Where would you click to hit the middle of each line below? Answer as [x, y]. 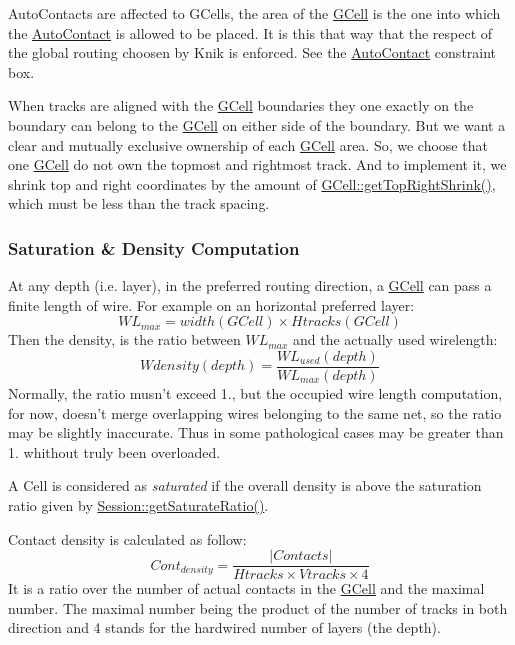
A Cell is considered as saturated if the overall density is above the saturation [245, 485]
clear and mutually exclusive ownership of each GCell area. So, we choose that [248, 144]
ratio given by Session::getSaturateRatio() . [138, 504]
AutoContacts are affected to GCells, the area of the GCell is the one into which [254, 13]
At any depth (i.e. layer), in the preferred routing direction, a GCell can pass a [250, 285]
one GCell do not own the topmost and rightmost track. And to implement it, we [257, 164]
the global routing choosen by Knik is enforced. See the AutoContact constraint [252, 52]
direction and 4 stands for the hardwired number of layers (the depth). [224, 627]
